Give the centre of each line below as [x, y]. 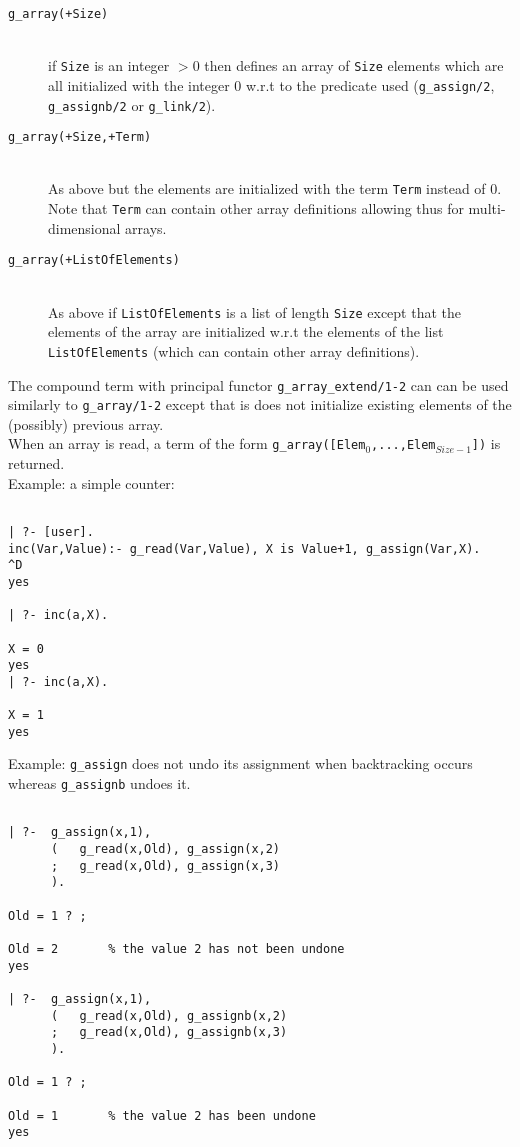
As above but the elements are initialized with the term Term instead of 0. [275, 188]
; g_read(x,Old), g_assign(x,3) [165, 865]
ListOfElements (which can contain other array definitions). [234, 350]
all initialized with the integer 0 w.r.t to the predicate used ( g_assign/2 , [271, 84]
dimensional [84, 227]
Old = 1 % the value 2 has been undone [162, 1115]
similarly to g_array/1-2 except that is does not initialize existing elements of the [260, 404]
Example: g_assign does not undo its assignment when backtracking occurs [240, 763]
